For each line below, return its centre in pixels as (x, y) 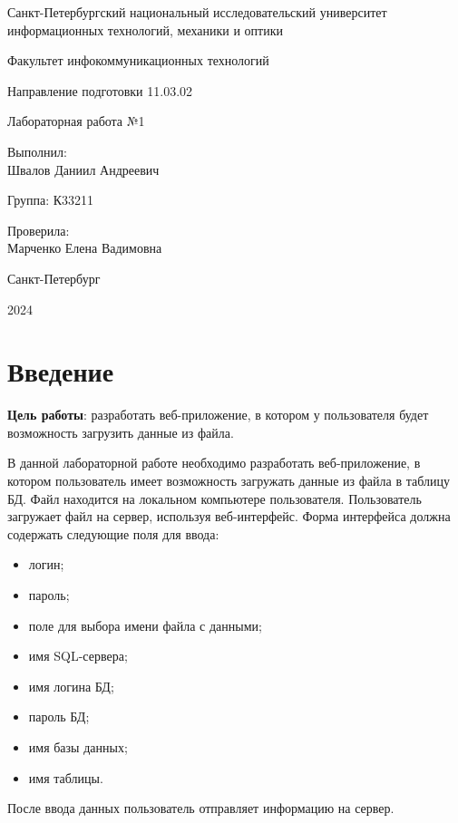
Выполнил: (37, 151)
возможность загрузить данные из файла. (121, 432)
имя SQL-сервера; (78, 656)
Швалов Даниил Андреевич (83, 169)
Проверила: (39, 230)
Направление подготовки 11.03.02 (100, 90)
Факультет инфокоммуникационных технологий (138, 60)
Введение (61, 371)
